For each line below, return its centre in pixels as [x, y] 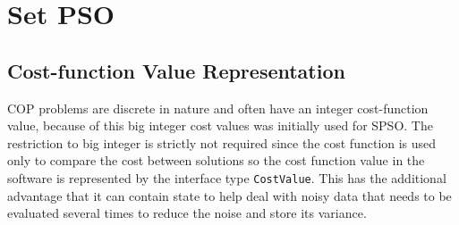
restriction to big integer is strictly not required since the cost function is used [222, 142]
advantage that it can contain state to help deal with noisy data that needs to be [229, 195]
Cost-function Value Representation [176, 70]
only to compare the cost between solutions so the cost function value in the [216, 160]
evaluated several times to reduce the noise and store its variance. [187, 213]
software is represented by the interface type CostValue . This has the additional [227, 177]
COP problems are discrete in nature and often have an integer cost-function [218, 108]
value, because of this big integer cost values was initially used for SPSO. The [220, 125]
